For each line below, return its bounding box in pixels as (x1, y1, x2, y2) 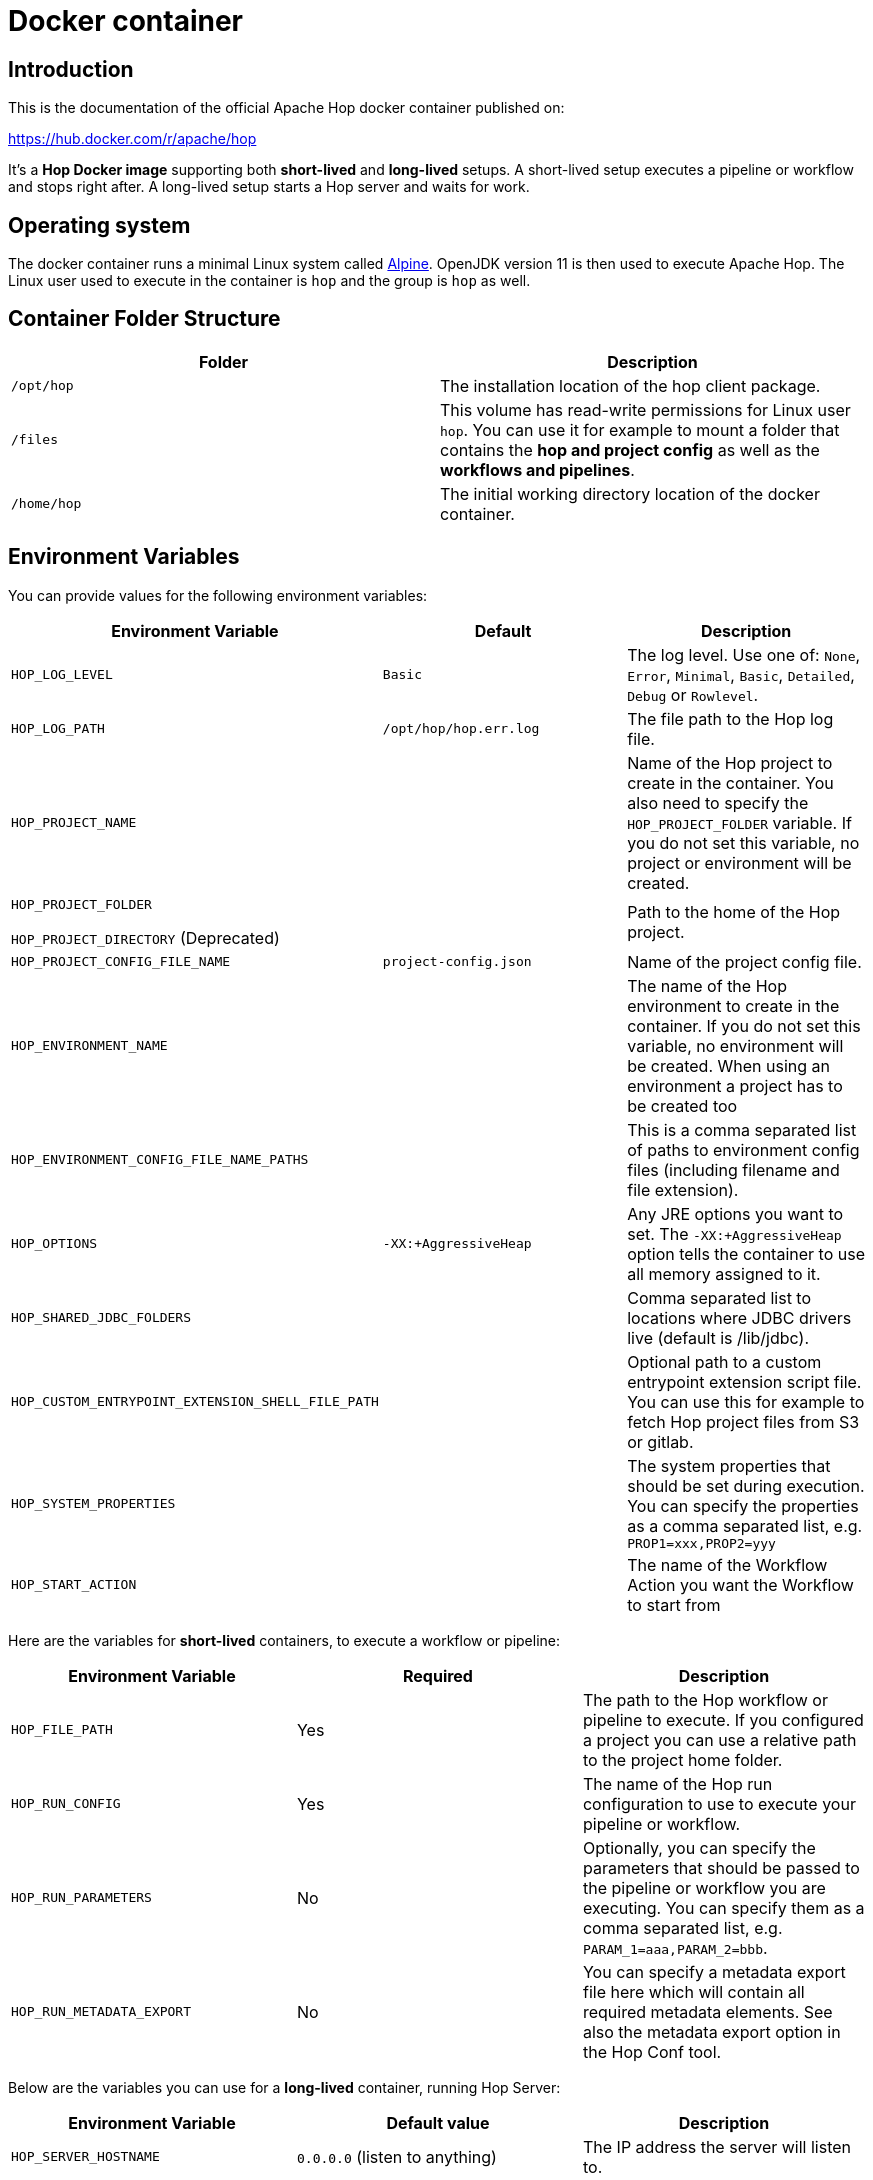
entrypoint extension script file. (627, 1371, 862, 1392)
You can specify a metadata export (582, 1961, 846, 1982)
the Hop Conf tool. (582, 2041, 722, 2062)
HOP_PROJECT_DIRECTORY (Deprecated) (11, 927, 280, 948)
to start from (627, 1594, 721, 1615)
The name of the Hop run (582, 1773, 773, 1794)
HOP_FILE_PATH (11, 1722, 113, 1738)
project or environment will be (627, 852, 852, 873)
